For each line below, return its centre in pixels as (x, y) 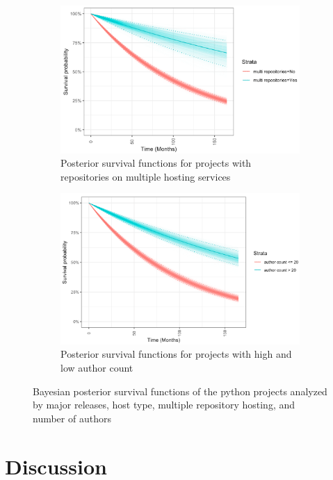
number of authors (72, 418)
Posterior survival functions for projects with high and (176, 354)
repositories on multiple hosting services (146, 176)
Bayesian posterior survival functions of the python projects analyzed (180, 391)
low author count (97, 367)
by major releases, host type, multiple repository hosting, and (164, 405)
